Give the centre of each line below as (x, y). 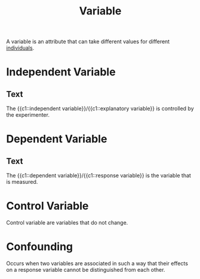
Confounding (40, 247)
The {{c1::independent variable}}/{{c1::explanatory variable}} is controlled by (100, 108)
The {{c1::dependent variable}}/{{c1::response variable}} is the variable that (99, 175)
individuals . (20, 48)
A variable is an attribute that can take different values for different (88, 42)
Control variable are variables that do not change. (67, 223)
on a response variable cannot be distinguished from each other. (86, 270)
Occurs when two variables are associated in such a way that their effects (97, 263)
